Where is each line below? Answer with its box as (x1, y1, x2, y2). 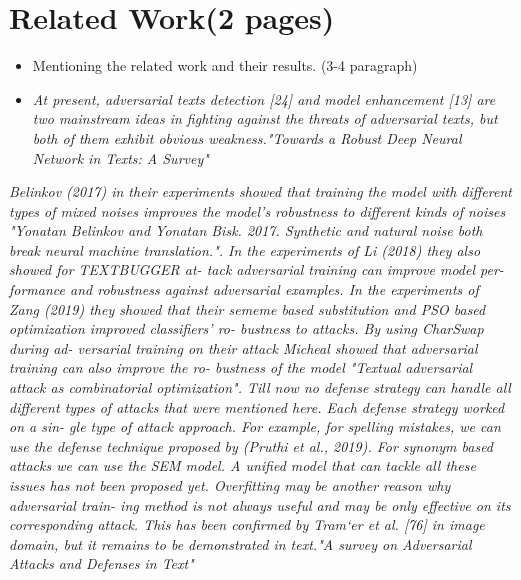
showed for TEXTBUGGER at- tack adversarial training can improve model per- (9, 259, 504, 280)
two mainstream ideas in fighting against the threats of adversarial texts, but (32, 108, 498, 129)
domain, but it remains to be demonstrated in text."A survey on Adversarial (9, 533, 472, 554)
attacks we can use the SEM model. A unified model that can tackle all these (9, 455, 476, 476)
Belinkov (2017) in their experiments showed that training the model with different (9, 181, 512, 202)
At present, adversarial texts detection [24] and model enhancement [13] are (32, 88, 496, 109)
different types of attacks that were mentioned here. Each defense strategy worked (9, 396, 505, 417)
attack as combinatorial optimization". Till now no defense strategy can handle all (9, 377, 511, 398)
